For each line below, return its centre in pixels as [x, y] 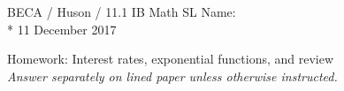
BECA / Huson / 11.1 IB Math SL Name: [122, 11]
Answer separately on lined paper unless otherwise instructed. [172, 76]
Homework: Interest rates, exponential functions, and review [171, 59]
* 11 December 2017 [62, 29]
